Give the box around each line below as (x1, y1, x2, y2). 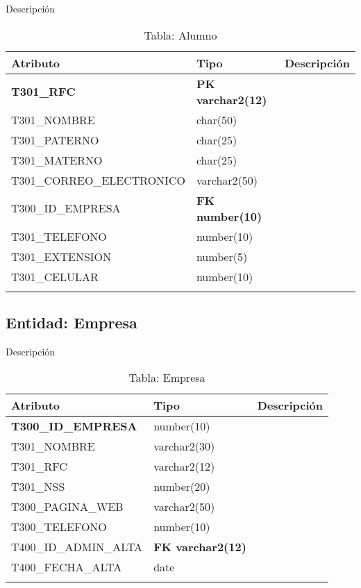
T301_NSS (11, 478, 65, 495)
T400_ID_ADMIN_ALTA (11, 539, 143, 555)
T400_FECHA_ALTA (11, 559, 122, 576)
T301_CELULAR (11, 268, 99, 285)
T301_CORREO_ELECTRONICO (11, 171, 185, 188)
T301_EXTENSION (11, 248, 112, 264)
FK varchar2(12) (153, 539, 246, 555)
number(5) (196, 248, 248, 264)
